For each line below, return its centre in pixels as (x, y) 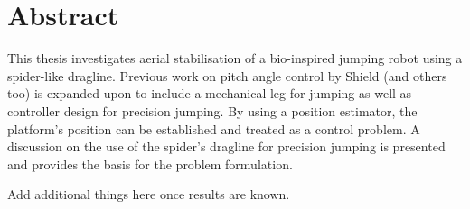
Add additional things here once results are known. (149, 194)
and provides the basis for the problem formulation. (150, 164)
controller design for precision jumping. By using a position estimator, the (212, 110)
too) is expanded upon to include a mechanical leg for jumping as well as (210, 93)
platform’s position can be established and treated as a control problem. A (214, 128)
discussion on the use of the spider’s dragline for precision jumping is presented (226, 146)
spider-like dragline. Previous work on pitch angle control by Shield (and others (227, 75)
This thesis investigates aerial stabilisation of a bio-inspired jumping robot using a (235, 58)
